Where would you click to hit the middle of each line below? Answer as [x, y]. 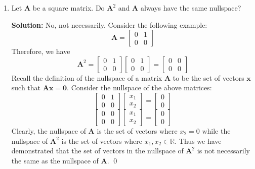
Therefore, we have [41, 51]
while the [216, 130]
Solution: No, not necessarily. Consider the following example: [109, 24]
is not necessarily [223, 151]
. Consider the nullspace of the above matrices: [139, 88]
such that [26, 88]
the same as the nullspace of [55, 160]
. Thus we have [198, 140]
